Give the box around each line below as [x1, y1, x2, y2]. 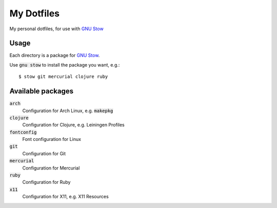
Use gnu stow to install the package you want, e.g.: [9, 61, 120, 68]
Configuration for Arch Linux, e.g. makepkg [22, 108, 113, 114]
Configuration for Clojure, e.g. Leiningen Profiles [22, 122, 125, 128]
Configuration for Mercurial [22, 164, 80, 171]
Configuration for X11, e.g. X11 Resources [22, 194, 109, 200]
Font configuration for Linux [22, 136, 82, 142]
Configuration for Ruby [22, 179, 71, 185]
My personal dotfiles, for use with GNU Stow [9, 26, 104, 32]
